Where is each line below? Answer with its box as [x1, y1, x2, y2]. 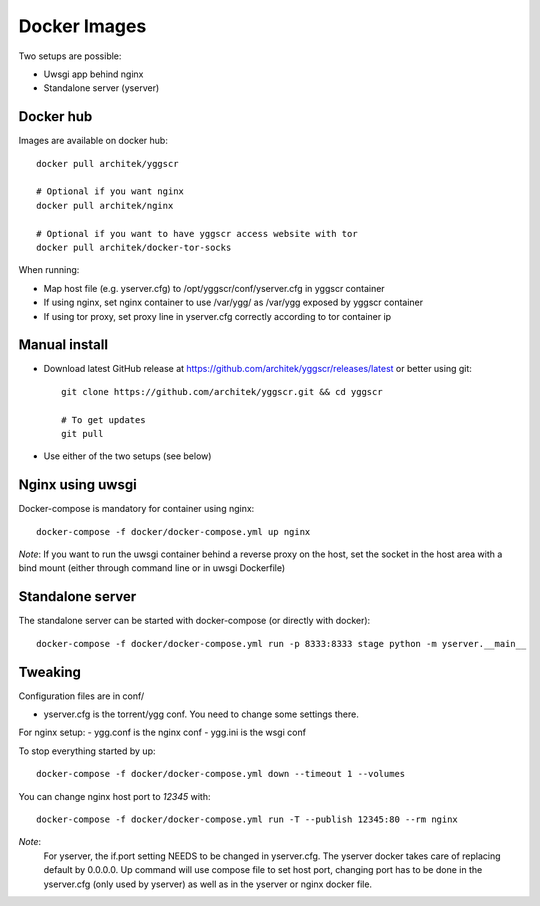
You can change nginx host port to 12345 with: [18, 790, 211, 802]
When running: [18, 264, 80, 276]
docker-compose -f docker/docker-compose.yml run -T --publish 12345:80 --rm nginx [36, 814, 459, 825]
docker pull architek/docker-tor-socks [36, 241, 232, 253]
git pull [61, 428, 104, 439]
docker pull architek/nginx [36, 200, 174, 211]
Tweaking [18, 663, 82, 680]
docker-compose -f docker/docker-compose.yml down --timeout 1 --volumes [36, 768, 406, 780]
